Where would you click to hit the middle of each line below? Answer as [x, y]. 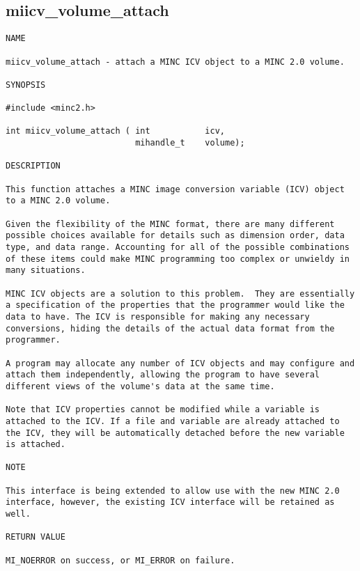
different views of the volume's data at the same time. [140, 386]
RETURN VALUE [36, 537]
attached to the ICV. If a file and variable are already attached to [173, 421]
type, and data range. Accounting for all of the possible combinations [178, 248]
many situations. [46, 271]
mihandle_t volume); [190, 143]
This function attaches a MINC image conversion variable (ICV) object [175, 189]
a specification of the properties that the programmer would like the [175, 305]
